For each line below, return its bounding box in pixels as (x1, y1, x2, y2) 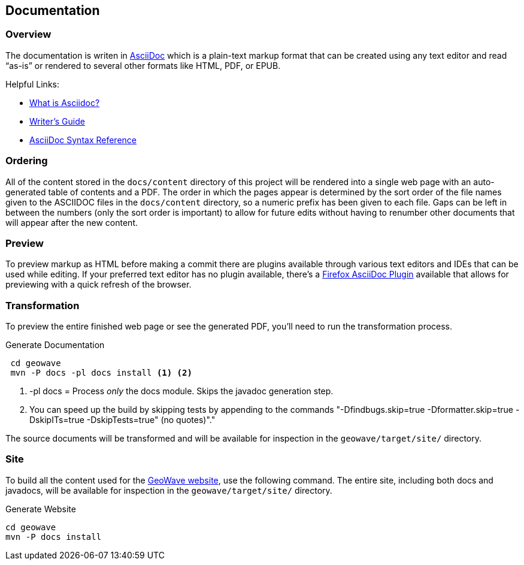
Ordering (5, 155, 48, 167)
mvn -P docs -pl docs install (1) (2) (10, 368, 192, 378)
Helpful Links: (5, 78, 60, 89)
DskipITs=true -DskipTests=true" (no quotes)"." (29, 415, 216, 425)
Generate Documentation (5, 340, 105, 351)
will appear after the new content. (5, 217, 138, 228)
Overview (5, 28, 52, 41)
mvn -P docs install (5, 531, 102, 542)
